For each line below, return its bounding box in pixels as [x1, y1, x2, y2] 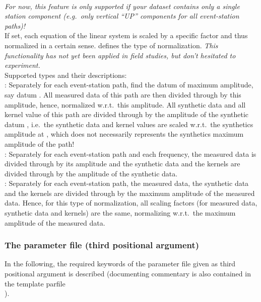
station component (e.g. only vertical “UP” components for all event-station [5, 11, 239, 21]
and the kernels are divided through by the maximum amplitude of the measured [5, 187, 255, 198]
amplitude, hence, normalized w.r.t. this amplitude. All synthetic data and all [5, 99, 246, 110]
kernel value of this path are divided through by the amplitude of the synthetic [5, 109, 249, 120]
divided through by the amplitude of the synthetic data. [5, 168, 178, 178]
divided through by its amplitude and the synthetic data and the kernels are [5, 158, 240, 169]
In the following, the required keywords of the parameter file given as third [5, 258, 236, 269]
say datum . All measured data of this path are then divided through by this [5, 89, 241, 99]
